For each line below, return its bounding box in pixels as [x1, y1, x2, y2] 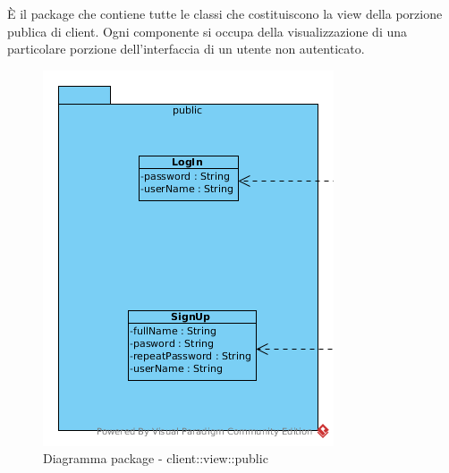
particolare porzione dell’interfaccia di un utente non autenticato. [7, 39, 365, 58]
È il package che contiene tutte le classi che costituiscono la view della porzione [7, 4, 443, 22]
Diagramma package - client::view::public [43, 449, 268, 468]
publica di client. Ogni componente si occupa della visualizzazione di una [7, 21, 408, 40]
